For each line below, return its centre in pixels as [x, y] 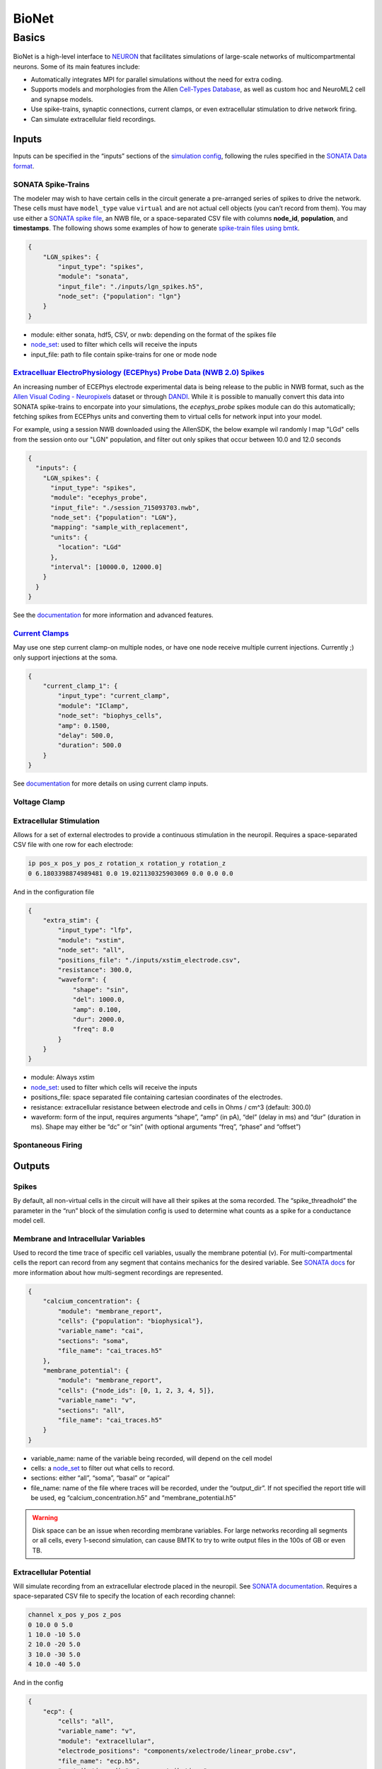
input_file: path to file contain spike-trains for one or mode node [124, 355]
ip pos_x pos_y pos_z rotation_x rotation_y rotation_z [127, 864]
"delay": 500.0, [86, 736]
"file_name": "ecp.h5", [99, 1761]
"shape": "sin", [101, 990]
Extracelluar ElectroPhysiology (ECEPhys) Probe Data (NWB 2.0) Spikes [139, 373]
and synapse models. [62, 99]
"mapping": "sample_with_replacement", [120, 528]
